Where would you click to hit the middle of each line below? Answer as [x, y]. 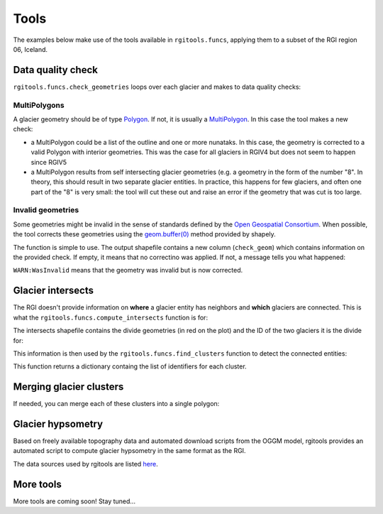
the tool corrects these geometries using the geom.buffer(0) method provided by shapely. [144, 234]
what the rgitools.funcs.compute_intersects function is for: [111, 317]
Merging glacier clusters [68, 387]
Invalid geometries [46, 210]
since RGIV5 [49, 162]
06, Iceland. [30, 49]
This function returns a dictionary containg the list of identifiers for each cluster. [130, 366]
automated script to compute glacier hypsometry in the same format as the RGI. [129, 451]
